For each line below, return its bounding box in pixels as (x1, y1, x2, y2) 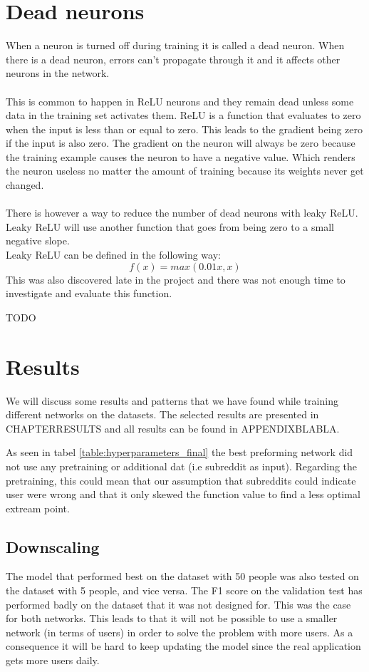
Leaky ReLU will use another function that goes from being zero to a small (6, 219, 334, 234)
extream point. (6, 500, 70, 515)
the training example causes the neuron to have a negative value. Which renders (6, 149, 355, 164)
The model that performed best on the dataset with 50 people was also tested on (6, 569, 359, 584)
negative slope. (6, 233, 70, 248)
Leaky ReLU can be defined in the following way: (6, 247, 221, 262)
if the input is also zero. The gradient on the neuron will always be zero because (6, 135, 355, 150)
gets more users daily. (6, 653, 100, 668)
